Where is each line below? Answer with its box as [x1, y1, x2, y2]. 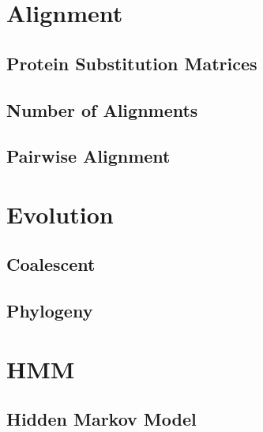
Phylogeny [6, 299, 93, 323]
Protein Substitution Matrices [6, 51, 257, 75]
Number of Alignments [6, 97, 198, 122]
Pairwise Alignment [6, 144, 171, 168]
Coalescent [6, 252, 96, 276]
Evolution [6, 197, 114, 230]
